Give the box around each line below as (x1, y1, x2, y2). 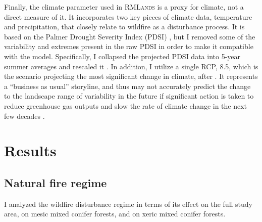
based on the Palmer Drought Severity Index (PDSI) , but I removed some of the (4, 31, 255, 41)
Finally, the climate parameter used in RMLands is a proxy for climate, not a (4, 2, 244, 12)
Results (4, 140, 57, 161)
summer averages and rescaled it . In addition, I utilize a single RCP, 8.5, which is (4, 61, 258, 71)
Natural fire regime (4, 174, 107, 190)
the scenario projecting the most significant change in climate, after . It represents (4, 71, 258, 81)
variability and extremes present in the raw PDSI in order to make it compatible (4, 41, 253, 52)
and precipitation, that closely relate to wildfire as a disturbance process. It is (4, 21, 245, 32)
